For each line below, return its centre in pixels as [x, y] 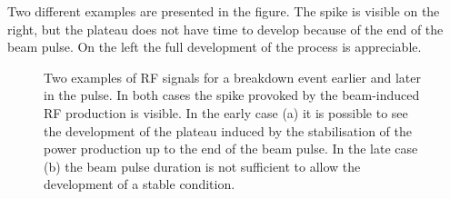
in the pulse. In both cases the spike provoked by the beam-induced [232, 95]
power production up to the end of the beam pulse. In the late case [231, 149]
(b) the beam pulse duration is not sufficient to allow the [202, 166]
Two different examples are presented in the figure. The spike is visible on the [224, 11]
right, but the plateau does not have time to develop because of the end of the [225, 29]
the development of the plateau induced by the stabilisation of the [228, 130]
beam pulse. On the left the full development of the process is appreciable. [215, 47]
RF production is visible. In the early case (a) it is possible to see [226, 112]
